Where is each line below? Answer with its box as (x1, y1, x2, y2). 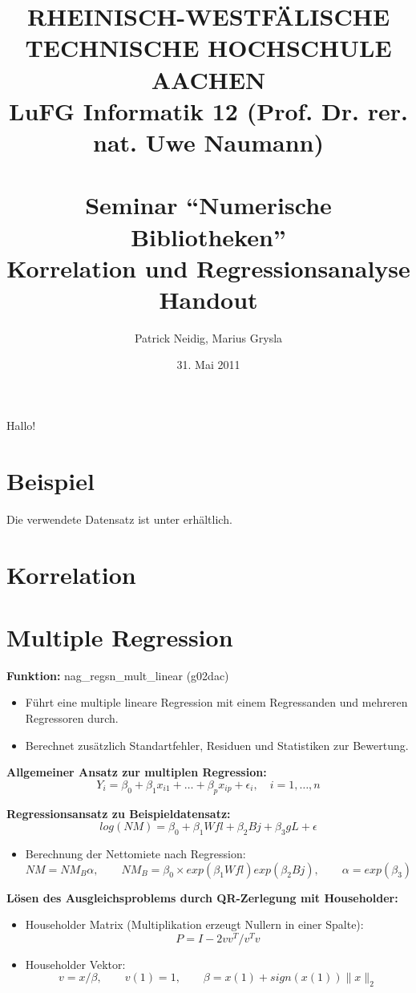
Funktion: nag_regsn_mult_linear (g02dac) (6, 667, 229, 683)
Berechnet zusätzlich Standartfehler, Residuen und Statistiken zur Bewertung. (25, 736, 409, 753)
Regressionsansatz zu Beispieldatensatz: (6, 805, 231, 821)
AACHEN (151, 63, 266, 95)
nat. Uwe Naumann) (93, 125, 324, 158)
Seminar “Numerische (85, 188, 332, 221)
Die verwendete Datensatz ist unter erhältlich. (6, 510, 232, 527)
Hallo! (6, 417, 36, 433)
